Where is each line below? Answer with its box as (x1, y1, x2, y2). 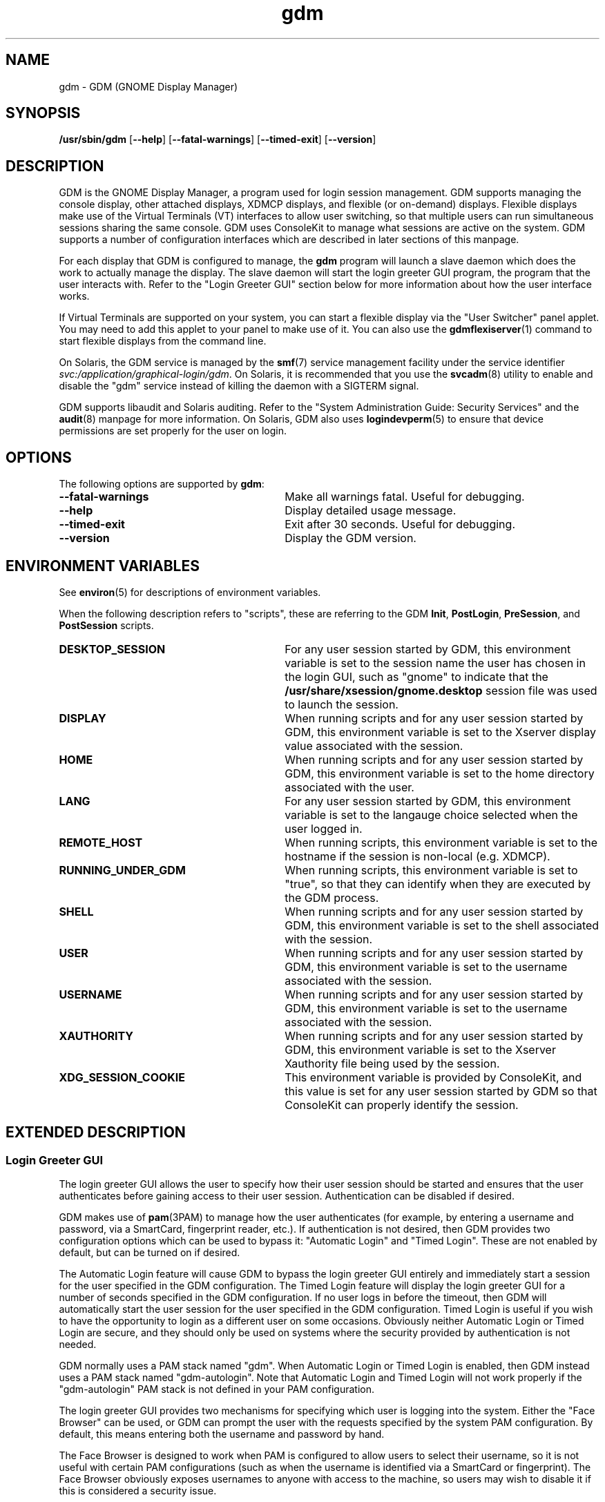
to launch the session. (285, 697, 398, 711)
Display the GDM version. (285, 531, 416, 546)
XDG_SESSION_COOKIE (59, 1070, 186, 1084)
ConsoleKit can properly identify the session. (285, 1097, 519, 1112)
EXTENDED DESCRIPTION (6, 1124, 186, 1142)
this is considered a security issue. (59, 1485, 217, 1497)
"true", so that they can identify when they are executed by (285, 876, 591, 891)
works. (59, 290, 90, 302)
